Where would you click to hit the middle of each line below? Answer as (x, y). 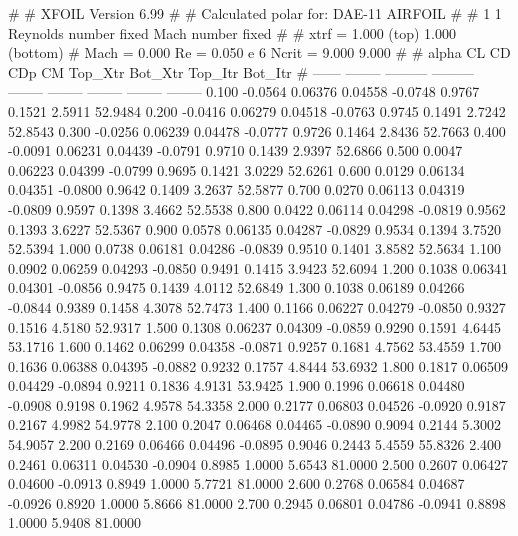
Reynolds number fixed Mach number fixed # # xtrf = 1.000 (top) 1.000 (232, 32)
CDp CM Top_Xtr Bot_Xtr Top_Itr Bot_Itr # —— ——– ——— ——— (241, 71)
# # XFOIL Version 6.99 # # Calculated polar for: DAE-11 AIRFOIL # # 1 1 (255, 13)
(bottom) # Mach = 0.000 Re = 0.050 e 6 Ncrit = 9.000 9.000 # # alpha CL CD (259, 52)
